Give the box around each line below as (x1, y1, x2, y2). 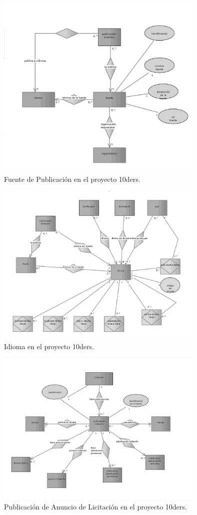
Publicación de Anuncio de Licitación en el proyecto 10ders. (4, 501, 187, 511)
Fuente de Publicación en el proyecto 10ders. (4, 174, 140, 184)
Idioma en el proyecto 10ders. (4, 341, 94, 352)
